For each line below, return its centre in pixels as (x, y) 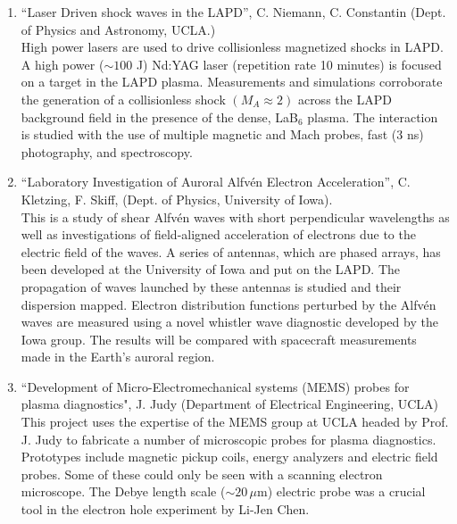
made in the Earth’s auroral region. (118, 357)
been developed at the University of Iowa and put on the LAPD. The (210, 269)
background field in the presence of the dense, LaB (159, 116)
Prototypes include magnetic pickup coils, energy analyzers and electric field (229, 457)
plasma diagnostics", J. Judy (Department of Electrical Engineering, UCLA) (230, 404)
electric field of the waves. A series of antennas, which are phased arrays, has (231, 251)
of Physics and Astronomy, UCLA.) (118, 29)
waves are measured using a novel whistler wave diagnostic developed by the (229, 322)
